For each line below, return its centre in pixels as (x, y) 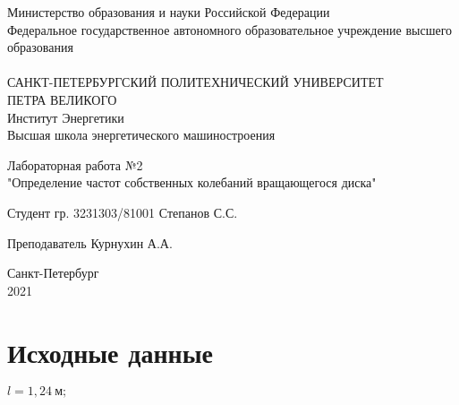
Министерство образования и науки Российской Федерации (169, 12)
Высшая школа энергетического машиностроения (141, 135)
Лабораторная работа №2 (75, 164)
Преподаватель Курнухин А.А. (90, 242)
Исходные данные (110, 352)
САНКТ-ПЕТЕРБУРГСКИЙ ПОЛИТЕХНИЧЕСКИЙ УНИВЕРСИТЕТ (195, 82)
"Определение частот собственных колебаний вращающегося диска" (192, 182)
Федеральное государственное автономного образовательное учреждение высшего (230, 29)
